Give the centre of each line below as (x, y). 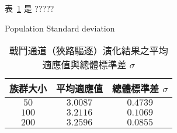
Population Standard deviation (60, 28)
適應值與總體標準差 (84, 65)
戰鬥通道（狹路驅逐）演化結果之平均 (88, 51)
